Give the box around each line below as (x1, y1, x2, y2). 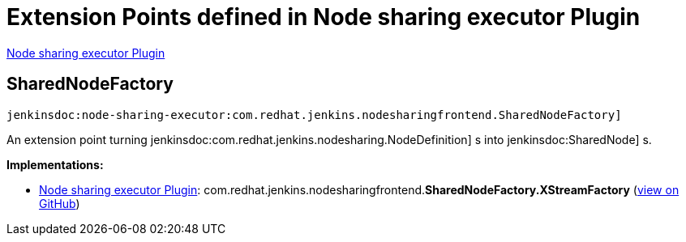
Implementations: (6, 157, 104, 172)
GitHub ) (39, 196, 80, 210)
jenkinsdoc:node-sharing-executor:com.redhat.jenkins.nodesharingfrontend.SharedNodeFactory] (6, 108, 622, 121)
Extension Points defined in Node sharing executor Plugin (6, 3, 641, 31)
